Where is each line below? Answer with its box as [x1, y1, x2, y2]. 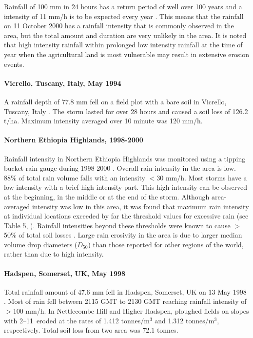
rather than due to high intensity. [4, 249, 104, 259]
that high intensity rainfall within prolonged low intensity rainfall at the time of [4, 40, 243, 50]
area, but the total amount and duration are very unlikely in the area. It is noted [4, 30, 247, 40]
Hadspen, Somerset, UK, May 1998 [4, 268, 126, 278]
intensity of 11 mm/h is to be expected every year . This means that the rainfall [4, 11, 244, 21]
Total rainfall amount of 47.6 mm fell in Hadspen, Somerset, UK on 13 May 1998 [4, 286, 247, 297]
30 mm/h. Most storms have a [156, 172, 247, 182]
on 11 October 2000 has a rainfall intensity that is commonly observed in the [4, 20, 234, 31]
